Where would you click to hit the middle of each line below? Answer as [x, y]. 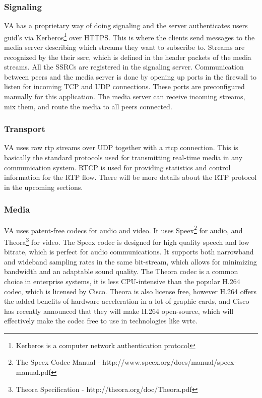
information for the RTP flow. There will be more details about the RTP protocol [130, 177]
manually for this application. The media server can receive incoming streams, [125, 96]
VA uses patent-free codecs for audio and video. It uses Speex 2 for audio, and [123, 229]
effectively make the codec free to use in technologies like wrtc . [101, 321]
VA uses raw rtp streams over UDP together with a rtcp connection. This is [121, 147]
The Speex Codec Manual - [58, 362]
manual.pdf [33, 372]
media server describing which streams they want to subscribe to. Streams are [124, 47]
